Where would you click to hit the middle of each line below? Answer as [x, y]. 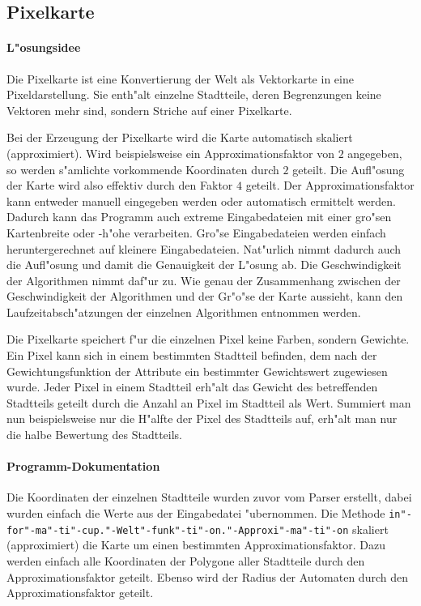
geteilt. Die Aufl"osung [349, 169]
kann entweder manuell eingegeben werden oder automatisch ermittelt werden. [201, 201]
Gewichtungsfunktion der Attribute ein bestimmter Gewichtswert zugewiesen [197, 371]
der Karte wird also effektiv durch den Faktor [120, 185]
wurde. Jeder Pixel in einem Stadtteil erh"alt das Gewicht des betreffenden [192, 387]
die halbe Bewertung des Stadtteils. [94, 435]
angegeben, [375, 153]
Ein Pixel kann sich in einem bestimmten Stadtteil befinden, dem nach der [192, 355]
